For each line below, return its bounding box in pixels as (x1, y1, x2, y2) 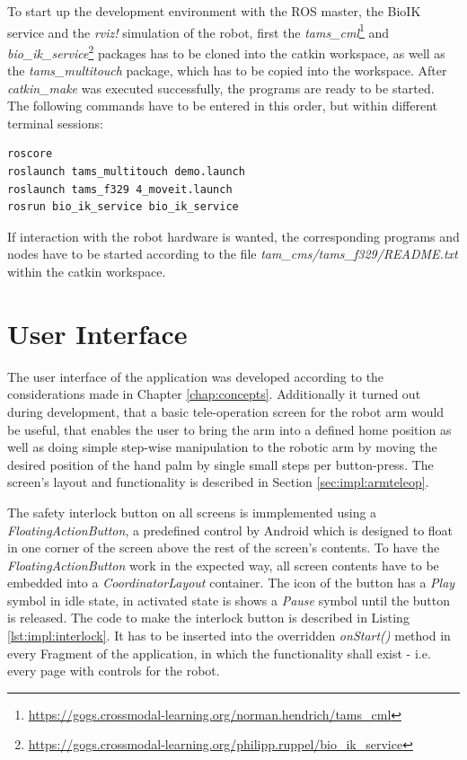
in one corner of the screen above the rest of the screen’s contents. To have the (7, 538, 440, 557)
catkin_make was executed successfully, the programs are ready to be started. (7, 78, 435, 97)
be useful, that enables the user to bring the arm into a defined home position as (7, 420, 452, 438)
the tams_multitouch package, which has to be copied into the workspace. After (7, 61, 447, 80)
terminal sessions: (7, 113, 103, 132)
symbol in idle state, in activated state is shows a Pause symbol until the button (7, 590, 451, 609)
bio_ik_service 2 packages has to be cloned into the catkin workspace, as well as (7, 40, 445, 62)
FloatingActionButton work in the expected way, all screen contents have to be (7, 555, 439, 574)
